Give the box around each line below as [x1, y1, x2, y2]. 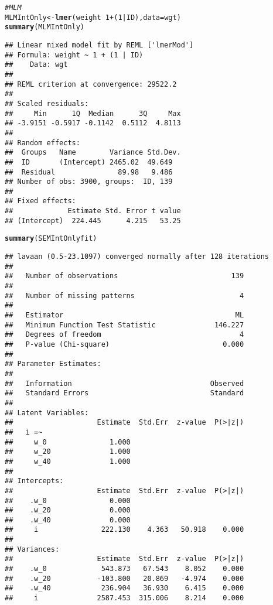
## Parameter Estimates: [5, 360, 101, 368]
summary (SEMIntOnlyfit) [5, 234, 97, 243]
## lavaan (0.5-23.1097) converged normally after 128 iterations [5, 252, 269, 261]
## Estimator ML [5, 311, 244, 320]
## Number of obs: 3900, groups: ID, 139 [5, 177, 173, 186]
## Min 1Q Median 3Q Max [5, 109, 181, 118]
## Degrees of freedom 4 [5, 330, 244, 339]
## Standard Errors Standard [5, 389, 244, 398]
